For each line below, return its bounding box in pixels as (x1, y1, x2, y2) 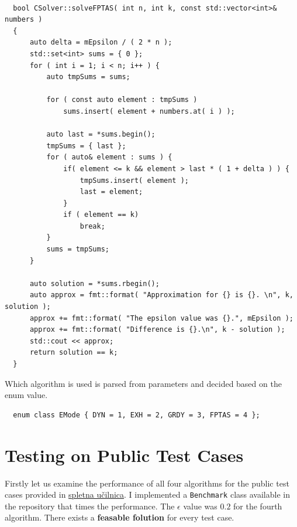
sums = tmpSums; (46, 245, 109, 254)
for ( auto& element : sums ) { (46, 153, 172, 162)
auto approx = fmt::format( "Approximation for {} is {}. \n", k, (29, 291, 293, 300)
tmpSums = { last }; (46, 141, 126, 150)
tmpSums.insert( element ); (80, 176, 189, 185)
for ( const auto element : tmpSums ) (46, 96, 198, 104)
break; (80, 222, 105, 230)
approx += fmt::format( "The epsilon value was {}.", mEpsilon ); (29, 314, 293, 322)
